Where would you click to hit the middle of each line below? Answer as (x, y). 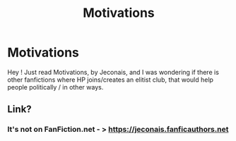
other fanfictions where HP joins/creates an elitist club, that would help (111, 80)
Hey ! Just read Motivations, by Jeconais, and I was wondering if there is (113, 72)
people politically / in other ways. (55, 87)
